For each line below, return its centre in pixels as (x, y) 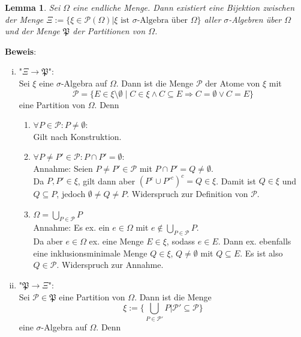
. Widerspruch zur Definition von (187, 194)
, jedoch (71, 194)
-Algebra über (162, 20)
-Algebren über (255, 19)
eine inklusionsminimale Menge (90, 253)
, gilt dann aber (106, 181)
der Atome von (233, 83)
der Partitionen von (109, 31)
